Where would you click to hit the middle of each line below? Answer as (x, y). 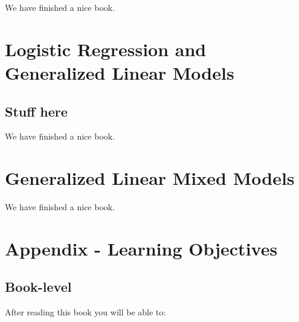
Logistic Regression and (106, 49)
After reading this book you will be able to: (85, 312)
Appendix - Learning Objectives (141, 248)
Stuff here (36, 111)
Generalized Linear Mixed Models (150, 178)
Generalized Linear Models (120, 72)
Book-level (38, 287)
